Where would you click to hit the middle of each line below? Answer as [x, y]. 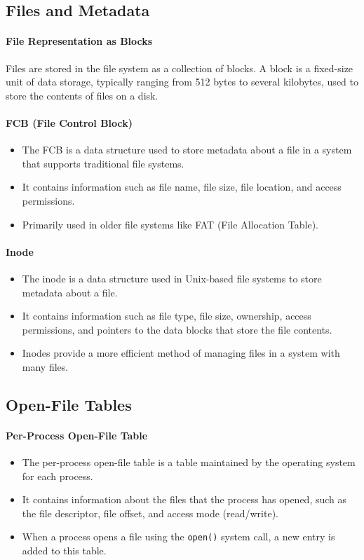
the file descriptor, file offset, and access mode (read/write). [150, 513]
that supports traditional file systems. [103, 163]
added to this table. [64, 551]
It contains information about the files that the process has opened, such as [184, 499]
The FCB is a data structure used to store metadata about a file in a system [187, 150]
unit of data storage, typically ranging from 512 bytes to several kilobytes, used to [182, 82]
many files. [45, 366]
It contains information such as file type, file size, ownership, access [167, 316]
